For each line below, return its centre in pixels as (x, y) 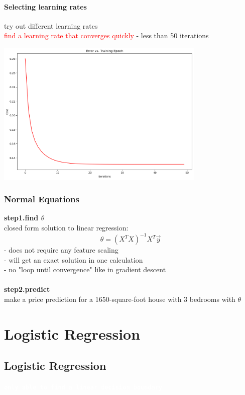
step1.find (21, 218)
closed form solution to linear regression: (66, 227)
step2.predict (27, 289)
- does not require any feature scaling (61, 250)
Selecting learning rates (45, 6)
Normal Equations (42, 199)
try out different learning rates (51, 25)
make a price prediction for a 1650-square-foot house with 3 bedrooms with (120, 299)
